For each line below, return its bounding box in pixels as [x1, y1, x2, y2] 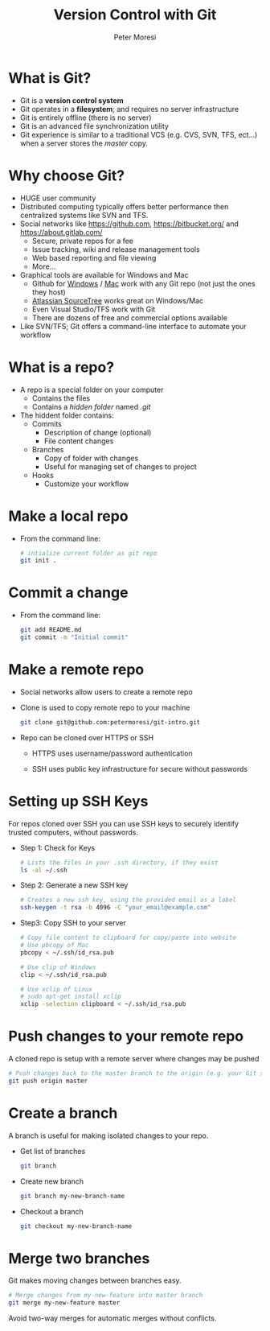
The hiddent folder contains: [19, 410, 114, 420]
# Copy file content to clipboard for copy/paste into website [19, 933, 237, 942]
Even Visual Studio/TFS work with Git [31, 304, 156, 314]
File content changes [43, 436, 114, 446]
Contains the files [31, 393, 91, 403]
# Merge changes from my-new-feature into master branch [8, 1292, 203, 1300]
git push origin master [8, 1077, 88, 1085]
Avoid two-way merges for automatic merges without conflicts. [8, 1313, 217, 1323]
